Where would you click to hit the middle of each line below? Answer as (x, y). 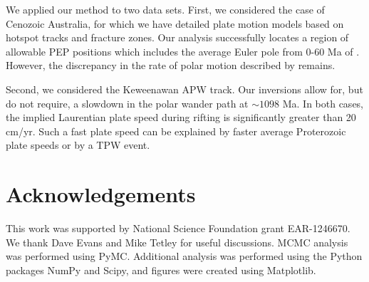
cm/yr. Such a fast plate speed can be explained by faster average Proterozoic (176, 131)
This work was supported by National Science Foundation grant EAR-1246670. (178, 228)
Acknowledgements (101, 194)
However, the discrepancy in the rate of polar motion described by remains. (171, 65)
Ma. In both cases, (323, 103)
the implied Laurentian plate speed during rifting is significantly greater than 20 (181, 117)
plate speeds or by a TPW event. (78, 145)
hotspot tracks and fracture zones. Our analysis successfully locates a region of (177, 37)
